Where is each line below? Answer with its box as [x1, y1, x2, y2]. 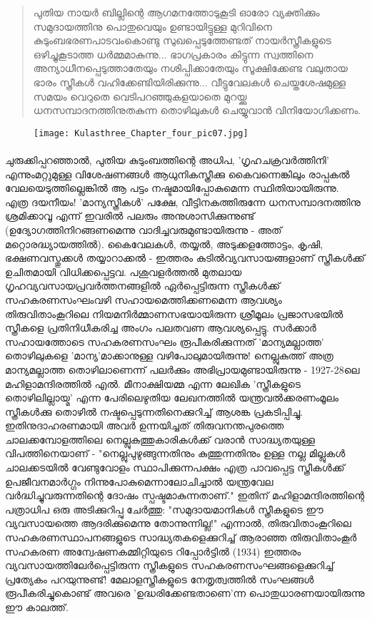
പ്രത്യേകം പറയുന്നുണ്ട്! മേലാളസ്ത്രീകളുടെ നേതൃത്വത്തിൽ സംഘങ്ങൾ [5, 571, 314, 586]
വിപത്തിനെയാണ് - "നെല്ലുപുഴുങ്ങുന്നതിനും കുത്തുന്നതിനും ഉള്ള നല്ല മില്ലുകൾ [5, 446, 346, 461]
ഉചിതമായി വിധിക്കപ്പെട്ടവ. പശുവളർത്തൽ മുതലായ [5, 264, 242, 279]
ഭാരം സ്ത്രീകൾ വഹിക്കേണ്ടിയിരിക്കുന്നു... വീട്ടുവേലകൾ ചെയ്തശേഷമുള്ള [33, 74, 346, 89]
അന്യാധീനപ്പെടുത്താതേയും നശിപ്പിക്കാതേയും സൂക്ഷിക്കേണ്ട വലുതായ [33, 61, 348, 76]
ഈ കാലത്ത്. [5, 600, 69, 614]
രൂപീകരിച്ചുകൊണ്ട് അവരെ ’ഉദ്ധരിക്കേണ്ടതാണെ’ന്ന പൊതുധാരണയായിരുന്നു [5, 585, 365, 600]
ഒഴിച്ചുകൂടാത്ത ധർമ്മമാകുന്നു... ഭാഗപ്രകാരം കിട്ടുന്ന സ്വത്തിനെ [33, 46, 313, 61]
